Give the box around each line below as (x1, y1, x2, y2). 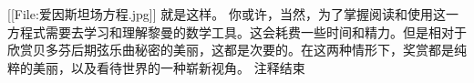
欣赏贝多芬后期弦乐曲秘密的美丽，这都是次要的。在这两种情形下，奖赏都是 (7, 40, 454, 59)
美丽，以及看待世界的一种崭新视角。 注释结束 (32, 57, 305, 77)
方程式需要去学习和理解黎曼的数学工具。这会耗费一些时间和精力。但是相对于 (7, 22, 467, 41)
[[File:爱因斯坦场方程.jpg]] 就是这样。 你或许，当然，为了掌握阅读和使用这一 (7, 5, 459, 23)
